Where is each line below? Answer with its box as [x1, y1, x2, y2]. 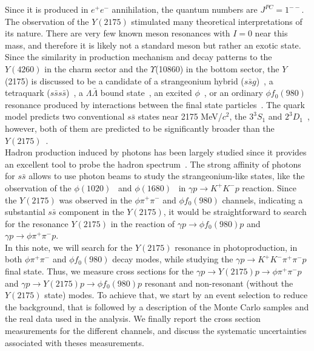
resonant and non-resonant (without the [144, 276, 293, 289]
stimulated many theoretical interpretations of [131, 15, 302, 27]
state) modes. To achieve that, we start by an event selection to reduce [44, 288, 308, 301]
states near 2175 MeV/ [138, 110, 222, 123]
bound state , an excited [100, 86, 192, 99]
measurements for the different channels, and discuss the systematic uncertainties [5, 324, 307, 337]
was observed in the [59, 193, 132, 206]
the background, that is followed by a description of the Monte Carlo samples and [5, 300, 309, 313]
